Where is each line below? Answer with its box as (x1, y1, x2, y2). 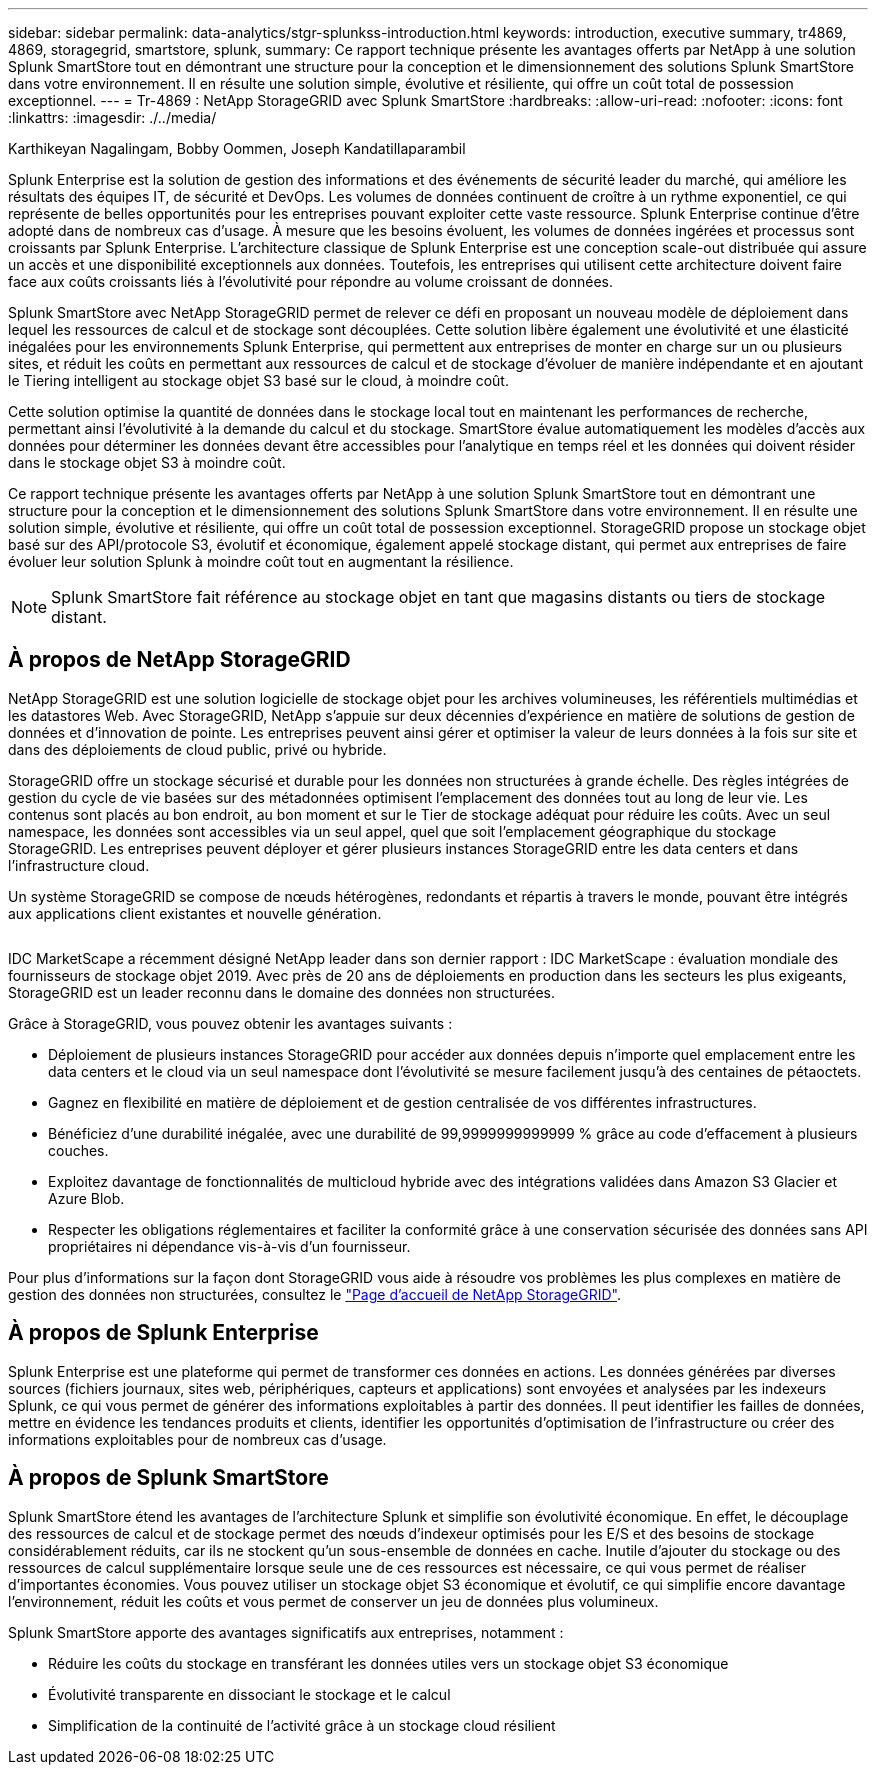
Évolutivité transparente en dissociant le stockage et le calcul (48, 1685, 451, 1703)
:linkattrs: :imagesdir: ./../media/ (8, 109, 217, 126)
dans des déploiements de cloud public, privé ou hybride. (8, 740, 387, 758)
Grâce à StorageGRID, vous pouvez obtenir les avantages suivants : (8, 1014, 453, 1032)
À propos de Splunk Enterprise (8, 1320, 319, 1346)
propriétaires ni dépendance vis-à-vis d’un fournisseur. (48, 1237, 411, 1255)
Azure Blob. (48, 1189, 125, 1207)
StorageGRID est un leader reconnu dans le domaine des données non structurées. (8, 983, 555, 1001)
